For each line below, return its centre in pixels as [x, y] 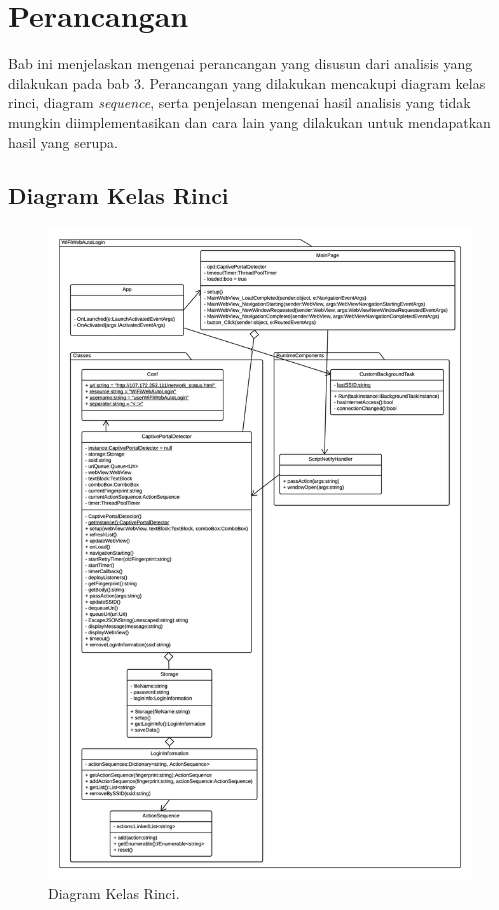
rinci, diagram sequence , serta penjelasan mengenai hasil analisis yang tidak [239, 102]
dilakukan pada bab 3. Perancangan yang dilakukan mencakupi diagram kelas [247, 82]
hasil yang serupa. [63, 141]
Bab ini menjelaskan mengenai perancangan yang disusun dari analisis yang [240, 63]
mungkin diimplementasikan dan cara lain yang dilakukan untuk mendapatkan [249, 121]
